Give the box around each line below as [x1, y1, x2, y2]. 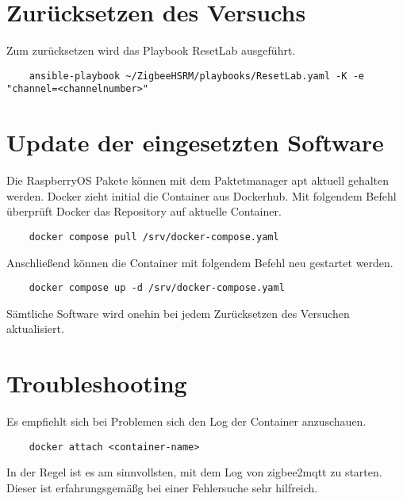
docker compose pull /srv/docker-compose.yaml [29, 231, 279, 243]
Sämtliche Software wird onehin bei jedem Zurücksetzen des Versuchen [6, 304, 350, 321]
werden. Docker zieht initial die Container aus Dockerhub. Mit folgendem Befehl [6, 187, 397, 204]
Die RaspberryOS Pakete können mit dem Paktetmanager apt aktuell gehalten [6, 172, 390, 189]
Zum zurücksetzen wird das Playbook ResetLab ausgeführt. [6, 42, 296, 59]
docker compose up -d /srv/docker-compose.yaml [29, 282, 285, 294]
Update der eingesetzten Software [6, 126, 384, 159]
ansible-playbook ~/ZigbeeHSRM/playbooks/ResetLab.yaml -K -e [29, 70, 365, 82]
